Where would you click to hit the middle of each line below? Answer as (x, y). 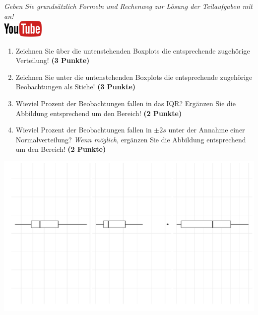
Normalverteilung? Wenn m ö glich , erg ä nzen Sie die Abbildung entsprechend (131, 139)
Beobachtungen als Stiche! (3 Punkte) (76, 87)
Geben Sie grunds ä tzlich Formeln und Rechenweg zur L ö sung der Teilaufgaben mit (128, 6)
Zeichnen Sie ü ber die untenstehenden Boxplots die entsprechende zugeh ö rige (133, 50)
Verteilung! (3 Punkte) (53, 60)
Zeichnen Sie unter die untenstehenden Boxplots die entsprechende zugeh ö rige (134, 77)
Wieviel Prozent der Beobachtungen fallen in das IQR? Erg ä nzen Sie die (126, 103)
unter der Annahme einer (207, 130)
